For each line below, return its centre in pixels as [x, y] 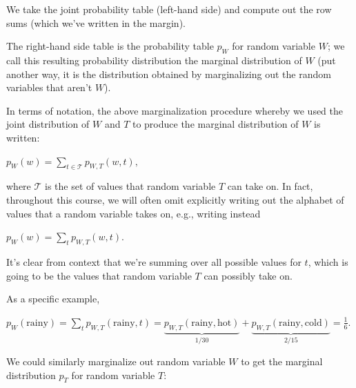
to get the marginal [282, 361]
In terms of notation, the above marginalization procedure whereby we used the [175, 110]
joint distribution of [48, 124]
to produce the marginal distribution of [215, 124]
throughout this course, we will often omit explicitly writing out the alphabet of [175, 199]
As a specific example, [53, 299]
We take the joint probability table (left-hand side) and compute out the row [169, 9]
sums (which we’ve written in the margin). [96, 22]
